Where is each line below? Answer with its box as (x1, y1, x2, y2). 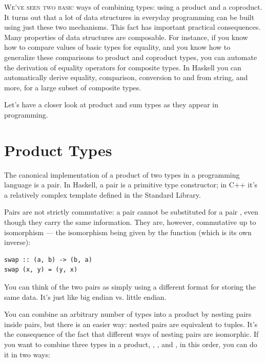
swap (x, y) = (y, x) (4, 266, 78, 274)
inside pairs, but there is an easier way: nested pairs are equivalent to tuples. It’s (4, 318, 258, 329)
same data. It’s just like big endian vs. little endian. (4, 291, 167, 302)
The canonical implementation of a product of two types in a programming (4, 169, 240, 180)
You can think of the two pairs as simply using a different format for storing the (4, 281, 256, 292)
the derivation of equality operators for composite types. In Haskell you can (4, 62, 241, 72)
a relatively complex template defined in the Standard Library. (4, 189, 201, 200)
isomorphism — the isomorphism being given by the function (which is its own (4, 226, 252, 237)
